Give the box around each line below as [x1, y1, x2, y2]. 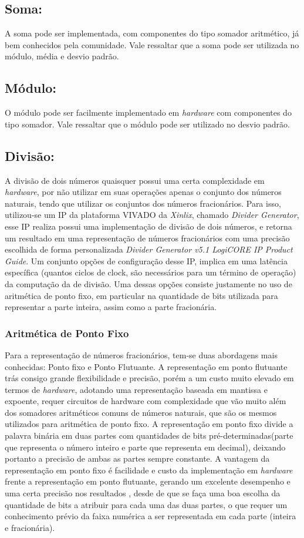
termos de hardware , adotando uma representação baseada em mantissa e [5, 383, 268, 395]
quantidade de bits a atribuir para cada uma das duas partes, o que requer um [5, 498, 288, 510]
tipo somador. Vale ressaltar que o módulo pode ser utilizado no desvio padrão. [5, 117, 290, 130]
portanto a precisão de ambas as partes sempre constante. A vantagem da [5, 452, 270, 465]
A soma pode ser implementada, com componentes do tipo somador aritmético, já [5, 27, 299, 39]
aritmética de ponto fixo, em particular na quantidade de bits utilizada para [5, 289, 278, 301]
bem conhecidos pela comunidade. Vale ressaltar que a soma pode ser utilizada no [5, 38, 299, 51]
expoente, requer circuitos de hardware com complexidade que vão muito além [5, 395, 286, 407]
